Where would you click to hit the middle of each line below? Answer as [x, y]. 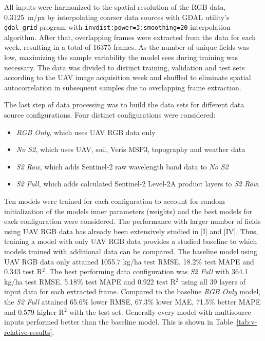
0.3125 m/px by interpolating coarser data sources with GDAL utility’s [117, 17]
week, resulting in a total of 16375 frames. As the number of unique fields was [127, 47]
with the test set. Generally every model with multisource [160, 311]
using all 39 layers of [213, 281]
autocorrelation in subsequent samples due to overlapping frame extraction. [123, 87]
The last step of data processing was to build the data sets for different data [124, 105]
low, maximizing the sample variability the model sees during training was [121, 57]
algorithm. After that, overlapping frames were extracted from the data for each [130, 37]
